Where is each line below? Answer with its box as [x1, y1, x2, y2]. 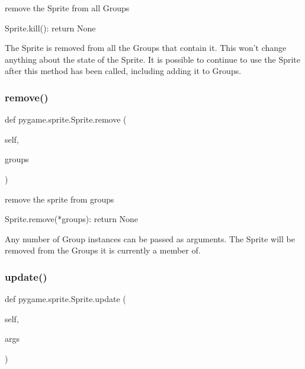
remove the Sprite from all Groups [5, 2, 130, 14]
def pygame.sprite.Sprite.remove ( [5, 113, 127, 126]
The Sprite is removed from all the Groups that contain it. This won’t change [5, 41, 287, 54]
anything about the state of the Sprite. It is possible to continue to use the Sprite [5, 53, 301, 65]
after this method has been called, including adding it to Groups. [5, 65, 242, 77]
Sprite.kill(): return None [5, 21, 96, 34]
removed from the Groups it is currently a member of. [5, 244, 201, 256]
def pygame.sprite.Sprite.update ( [5, 293, 126, 305]
